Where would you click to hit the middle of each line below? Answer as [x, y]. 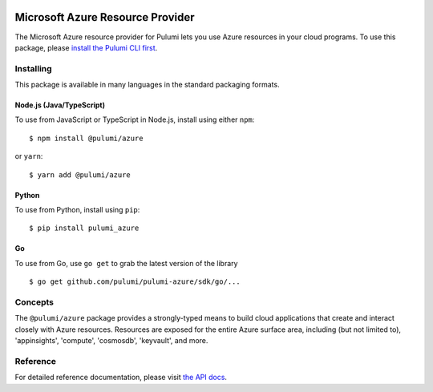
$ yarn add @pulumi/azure [80, 175]
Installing [33, 68]
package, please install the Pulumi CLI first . [86, 47]
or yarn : [29, 156]
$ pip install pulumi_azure [84, 228]
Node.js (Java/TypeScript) [60, 105]
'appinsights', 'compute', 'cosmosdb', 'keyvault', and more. [111, 341]
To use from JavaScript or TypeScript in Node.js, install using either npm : [135, 119]
